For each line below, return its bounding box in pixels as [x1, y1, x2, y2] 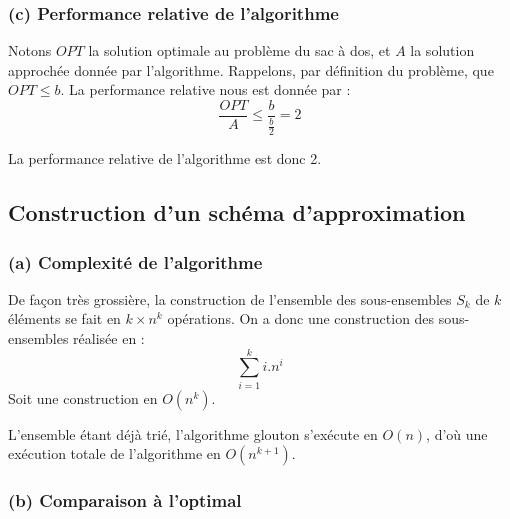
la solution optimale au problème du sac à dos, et [88, 40, 391, 61]
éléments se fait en [8, 308, 121, 329]
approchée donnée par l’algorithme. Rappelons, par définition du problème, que [8, 59, 494, 80]
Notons [8, 40, 52, 61]
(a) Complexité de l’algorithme [8, 249, 263, 274]
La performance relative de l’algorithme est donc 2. [8, 148, 322, 169]
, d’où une [426, 423, 488, 444]
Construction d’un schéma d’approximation [8, 197, 466, 228]
